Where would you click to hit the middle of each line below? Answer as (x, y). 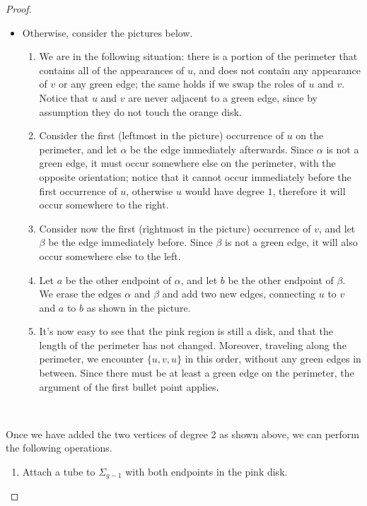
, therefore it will (309, 190)
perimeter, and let (78, 149)
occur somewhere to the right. (104, 205)
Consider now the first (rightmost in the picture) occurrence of (175, 228)
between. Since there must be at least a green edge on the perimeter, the (197, 373)
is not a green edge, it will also (291, 242)
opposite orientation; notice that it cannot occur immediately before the (195, 176)
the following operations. (59, 448)
